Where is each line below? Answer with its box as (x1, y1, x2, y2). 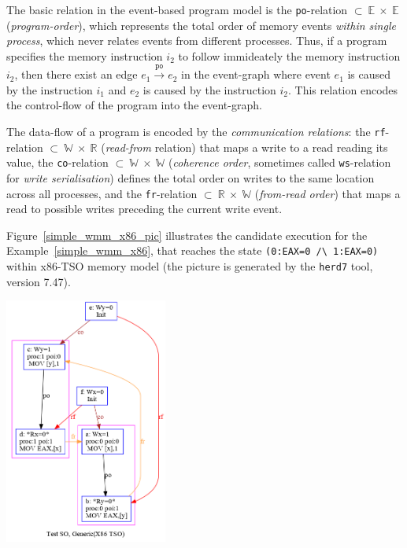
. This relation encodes (288, 81, 398, 97)
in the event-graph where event (181, 66, 331, 83)
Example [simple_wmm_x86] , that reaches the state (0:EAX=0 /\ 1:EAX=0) (6, 242, 379, 259)
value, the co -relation (6, 154, 109, 171)
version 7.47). (6, 273, 71, 289)
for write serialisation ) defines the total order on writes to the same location (6, 169, 375, 186)
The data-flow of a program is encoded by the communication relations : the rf (6, 123, 386, 140)
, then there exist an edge (14, 66, 138, 83)
